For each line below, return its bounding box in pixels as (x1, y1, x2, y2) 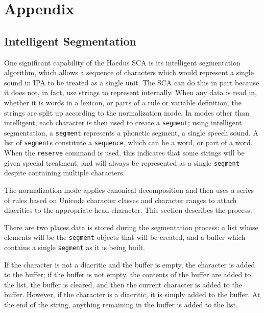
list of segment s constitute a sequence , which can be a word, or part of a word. (4, 137, 253, 148)
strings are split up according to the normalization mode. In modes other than (4, 107, 250, 118)
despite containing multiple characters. (4, 167, 125, 178)
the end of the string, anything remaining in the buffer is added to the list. (4, 299, 238, 310)
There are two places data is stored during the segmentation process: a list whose (4, 221, 258, 232)
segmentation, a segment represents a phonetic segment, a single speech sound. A (4, 127, 258, 138)
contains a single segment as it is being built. (4, 242, 146, 253)
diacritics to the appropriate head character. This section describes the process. (4, 205, 252, 215)
